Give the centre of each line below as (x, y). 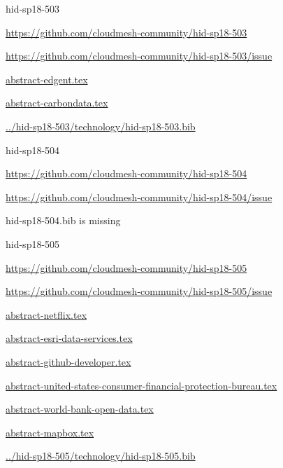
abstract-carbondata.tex (57, 103)
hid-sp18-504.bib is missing (63, 220)
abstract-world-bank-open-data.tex (80, 409)
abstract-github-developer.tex (68, 361)
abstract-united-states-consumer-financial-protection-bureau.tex (141, 385)
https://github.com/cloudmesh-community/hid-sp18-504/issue (139, 197)
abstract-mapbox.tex (50, 432)
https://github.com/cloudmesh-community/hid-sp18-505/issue (139, 291)
